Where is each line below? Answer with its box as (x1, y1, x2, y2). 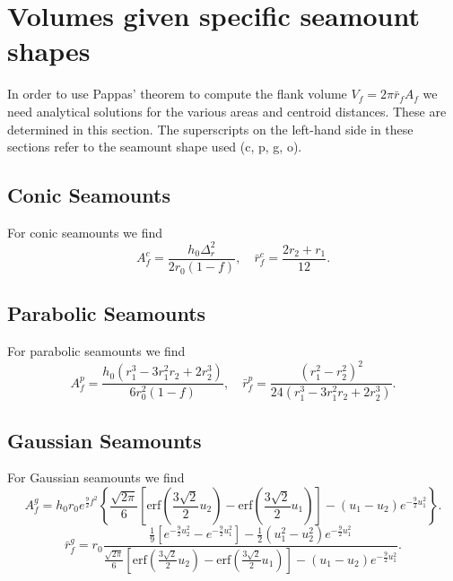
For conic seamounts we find (7, 222, 163, 241)
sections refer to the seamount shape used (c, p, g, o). (7, 137, 302, 156)
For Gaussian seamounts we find (7, 468, 185, 487)
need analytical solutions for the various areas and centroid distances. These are (7, 101, 447, 120)
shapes (7, 32, 91, 69)
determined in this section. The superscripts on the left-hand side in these (7, 119, 414, 138)
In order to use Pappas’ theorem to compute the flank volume (7, 84, 347, 103)
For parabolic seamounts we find (7, 342, 186, 360)
